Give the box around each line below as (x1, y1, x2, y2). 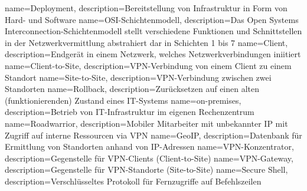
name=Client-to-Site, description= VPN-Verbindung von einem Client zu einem (5, 59, 292, 71)
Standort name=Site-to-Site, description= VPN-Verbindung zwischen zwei (5, 71, 272, 83)
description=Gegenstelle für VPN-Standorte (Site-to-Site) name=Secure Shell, (5, 163, 288, 176)
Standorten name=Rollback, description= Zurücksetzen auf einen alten (5, 83, 260, 95)
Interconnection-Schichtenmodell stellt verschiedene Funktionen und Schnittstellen (5, 25, 302, 37)
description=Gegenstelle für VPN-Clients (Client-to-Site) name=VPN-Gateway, (5, 152, 293, 164)
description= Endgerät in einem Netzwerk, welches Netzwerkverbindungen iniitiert (5, 48, 301, 60)
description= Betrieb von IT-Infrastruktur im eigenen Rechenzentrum (5, 106, 254, 118)
